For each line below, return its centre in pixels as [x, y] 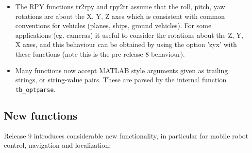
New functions [41, 115]
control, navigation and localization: [58, 145]
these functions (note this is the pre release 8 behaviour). [100, 54]
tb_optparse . [35, 89]
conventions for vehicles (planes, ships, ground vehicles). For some [113, 25]
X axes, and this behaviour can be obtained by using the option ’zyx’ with [126, 44]
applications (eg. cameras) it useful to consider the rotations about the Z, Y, [129, 35]
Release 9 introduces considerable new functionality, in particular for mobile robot [126, 135]
